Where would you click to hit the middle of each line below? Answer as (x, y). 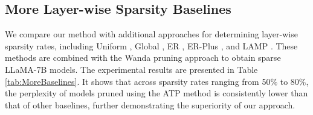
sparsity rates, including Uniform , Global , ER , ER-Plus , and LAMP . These (151, 45)
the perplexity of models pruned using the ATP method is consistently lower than (156, 93)
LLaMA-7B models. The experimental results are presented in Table (131, 69)
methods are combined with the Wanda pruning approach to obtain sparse (143, 57)
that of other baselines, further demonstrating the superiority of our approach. (150, 104)
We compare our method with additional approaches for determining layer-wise (151, 34)
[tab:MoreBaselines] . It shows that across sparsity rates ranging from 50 (138, 81)
